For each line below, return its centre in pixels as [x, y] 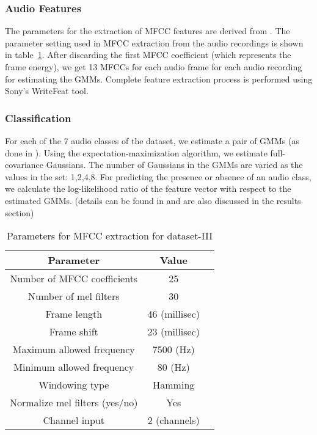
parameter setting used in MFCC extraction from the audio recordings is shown [154, 42]
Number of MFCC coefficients [74, 279]
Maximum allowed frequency [74, 349]
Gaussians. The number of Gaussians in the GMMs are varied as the [174, 165]
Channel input [74, 420]
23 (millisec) [173, 332]
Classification [38, 118]
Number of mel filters [74, 296]
